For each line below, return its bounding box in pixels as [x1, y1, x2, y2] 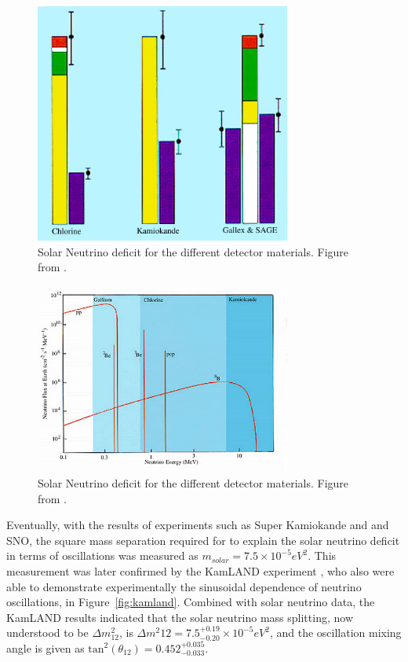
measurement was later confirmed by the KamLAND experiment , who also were [6, 562, 395, 579]
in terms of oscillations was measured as [6, 547, 199, 564]
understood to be [6, 624, 89, 641]
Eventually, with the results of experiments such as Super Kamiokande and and [6, 517, 389, 533]
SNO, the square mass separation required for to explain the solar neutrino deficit [6, 531, 400, 548]
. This [308, 547, 337, 564]
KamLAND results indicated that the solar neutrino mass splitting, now [6, 609, 353, 625]
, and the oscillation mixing [269, 624, 402, 641]
